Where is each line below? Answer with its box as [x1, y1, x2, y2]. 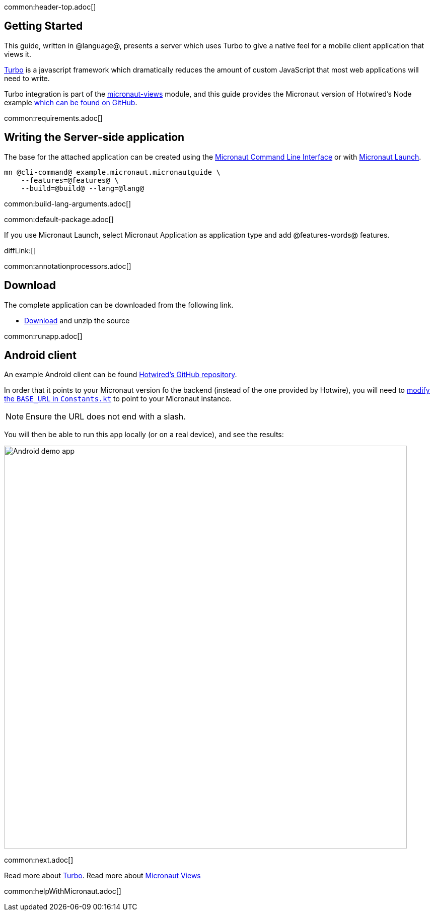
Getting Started [4, 20, 83, 33]
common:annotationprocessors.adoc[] [4, 261, 131, 270]
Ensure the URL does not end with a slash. [26, 411, 186, 422]
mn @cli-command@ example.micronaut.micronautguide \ [4, 168, 221, 176]
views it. [4, 49, 31, 58]
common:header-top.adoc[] [4, 3, 96, 11]
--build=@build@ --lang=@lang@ [21, 184, 144, 192]
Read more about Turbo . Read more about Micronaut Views [4, 871, 201, 880]
